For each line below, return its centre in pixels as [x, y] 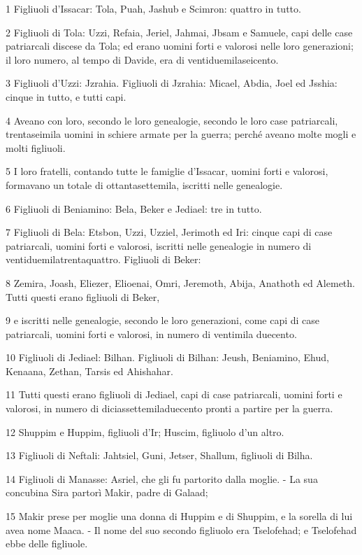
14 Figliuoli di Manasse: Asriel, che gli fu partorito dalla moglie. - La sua [162, 478]
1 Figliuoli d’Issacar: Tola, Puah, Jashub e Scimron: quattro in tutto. [153, 8]
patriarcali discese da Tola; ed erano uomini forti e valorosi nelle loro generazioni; [180, 46]
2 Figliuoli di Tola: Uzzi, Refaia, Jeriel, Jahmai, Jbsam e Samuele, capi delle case [179, 32]
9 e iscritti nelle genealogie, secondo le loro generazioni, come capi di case [163, 320]
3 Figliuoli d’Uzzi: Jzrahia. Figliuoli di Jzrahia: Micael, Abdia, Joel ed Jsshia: [172, 83]
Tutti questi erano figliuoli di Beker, [83, 296]
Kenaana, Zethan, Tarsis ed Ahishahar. [89, 371]
